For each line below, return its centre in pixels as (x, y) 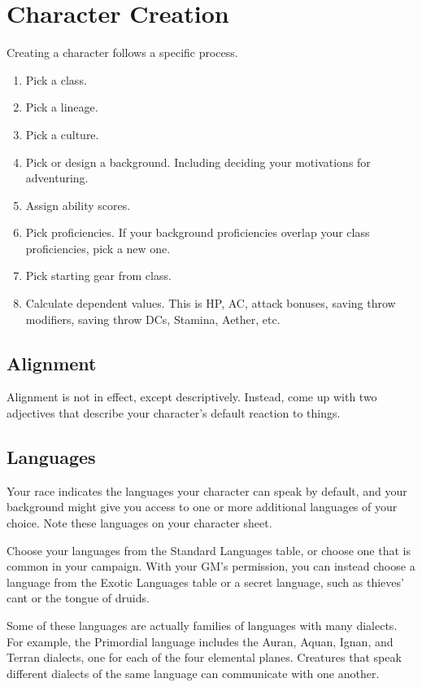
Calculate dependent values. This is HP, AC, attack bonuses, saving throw (211, 303)
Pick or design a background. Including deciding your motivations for (198, 162)
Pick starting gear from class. (98, 276)
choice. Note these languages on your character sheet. (139, 523)
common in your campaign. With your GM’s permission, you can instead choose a (211, 566)
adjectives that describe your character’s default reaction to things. (174, 413)
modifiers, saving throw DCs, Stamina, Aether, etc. (153, 319)
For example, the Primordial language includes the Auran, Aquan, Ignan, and (200, 641)
